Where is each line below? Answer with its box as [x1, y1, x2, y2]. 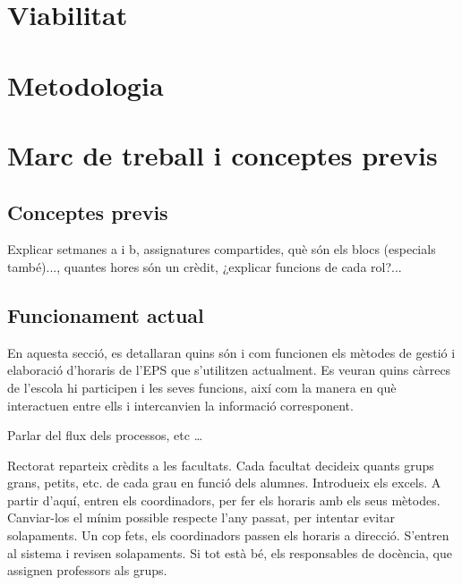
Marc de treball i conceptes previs [7, 136, 438, 173]
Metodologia [7, 66, 164, 103]
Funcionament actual [7, 301, 204, 328]
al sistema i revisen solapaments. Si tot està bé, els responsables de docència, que [7, 543, 452, 562]
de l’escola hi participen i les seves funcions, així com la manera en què [7, 377, 397, 396]
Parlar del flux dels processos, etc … [7, 426, 203, 445]
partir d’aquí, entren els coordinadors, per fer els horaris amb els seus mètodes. [7, 490, 441, 509]
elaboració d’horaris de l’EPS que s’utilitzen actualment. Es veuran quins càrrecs [7, 360, 451, 379]
